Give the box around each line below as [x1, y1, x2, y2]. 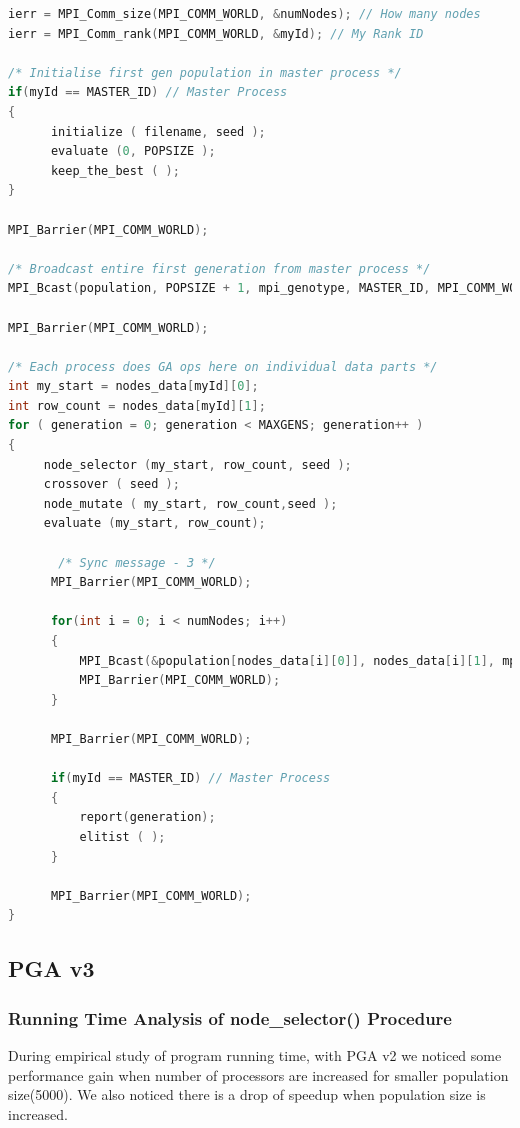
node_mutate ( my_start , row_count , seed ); [43, 496, 338, 511]
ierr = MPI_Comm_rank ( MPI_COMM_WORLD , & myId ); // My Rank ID [8, 26, 424, 41]
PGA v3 [8, 953, 95, 984]
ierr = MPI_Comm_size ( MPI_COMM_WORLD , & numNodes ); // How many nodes [8, 7, 481, 21]
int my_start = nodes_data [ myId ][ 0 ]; [8, 379, 259, 394]
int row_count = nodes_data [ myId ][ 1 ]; [8, 398, 266, 413]
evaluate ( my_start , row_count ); [43, 516, 266, 531]
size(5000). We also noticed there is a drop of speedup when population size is [8, 1084, 486, 1105]
